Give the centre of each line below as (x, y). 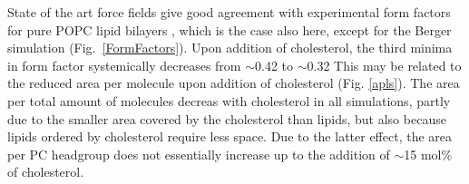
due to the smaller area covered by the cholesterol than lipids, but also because (227, 118)
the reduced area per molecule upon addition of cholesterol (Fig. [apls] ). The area (234, 83)
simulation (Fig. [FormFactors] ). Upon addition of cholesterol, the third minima (230, 48)
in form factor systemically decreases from (124, 65)
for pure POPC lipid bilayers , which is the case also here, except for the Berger (230, 29)
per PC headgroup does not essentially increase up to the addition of (199, 154)
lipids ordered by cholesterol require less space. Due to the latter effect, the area (230, 136)
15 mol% (428, 154)
